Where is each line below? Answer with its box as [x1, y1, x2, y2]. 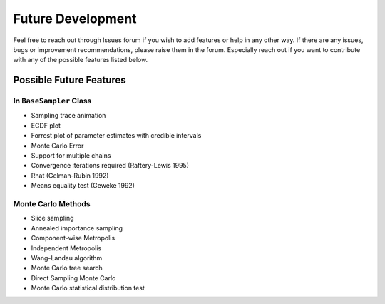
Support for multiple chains [31, 151, 111, 160]
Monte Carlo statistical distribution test [31, 284, 145, 293]
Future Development [13, 11, 137, 26]
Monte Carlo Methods [13, 198, 91, 208]
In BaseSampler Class [13, 96, 92, 106]
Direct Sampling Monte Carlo [31, 273, 116, 282]
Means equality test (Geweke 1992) [31, 181, 135, 190]
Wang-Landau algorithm [31, 253, 103, 262]
